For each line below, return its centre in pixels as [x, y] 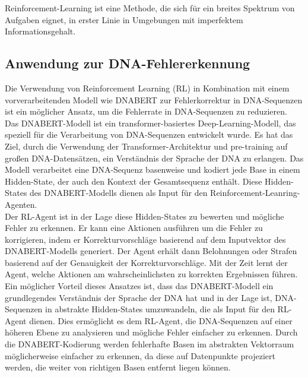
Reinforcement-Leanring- [255, 193]
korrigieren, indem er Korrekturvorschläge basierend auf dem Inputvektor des [145, 239]
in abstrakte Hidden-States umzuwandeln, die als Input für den [160, 309]
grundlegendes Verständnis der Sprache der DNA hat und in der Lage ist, [139, 297]
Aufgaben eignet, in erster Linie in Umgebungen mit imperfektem [124, 19]
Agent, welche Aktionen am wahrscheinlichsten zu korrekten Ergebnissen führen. [151, 274]
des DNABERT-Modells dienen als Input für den [119, 193]
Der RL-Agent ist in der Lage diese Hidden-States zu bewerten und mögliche [145, 216]
